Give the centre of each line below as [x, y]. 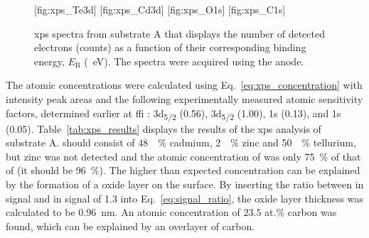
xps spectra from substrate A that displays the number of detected [180, 33]
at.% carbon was [301, 212]
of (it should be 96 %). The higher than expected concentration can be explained [183, 170]
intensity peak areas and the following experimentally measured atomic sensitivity [184, 98]
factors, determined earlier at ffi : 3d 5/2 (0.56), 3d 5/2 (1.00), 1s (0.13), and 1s [173, 114]
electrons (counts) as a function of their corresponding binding [170, 47]
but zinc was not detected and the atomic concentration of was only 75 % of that [183, 156]
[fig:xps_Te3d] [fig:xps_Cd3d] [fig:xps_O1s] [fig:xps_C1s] [160, 9]
